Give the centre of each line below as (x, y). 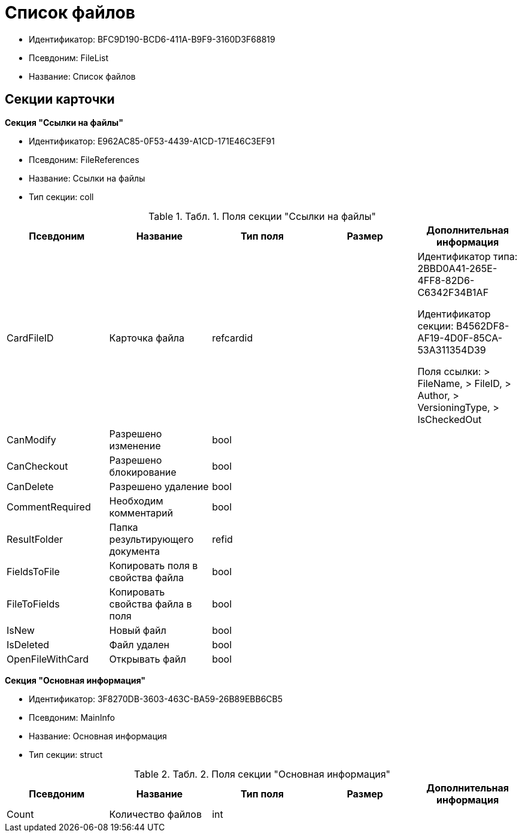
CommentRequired (49, 507)
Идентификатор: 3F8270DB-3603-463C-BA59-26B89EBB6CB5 (156, 699)
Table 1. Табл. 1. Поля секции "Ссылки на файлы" (262, 216)
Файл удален (139, 644)
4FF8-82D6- (446, 280)
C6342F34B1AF (453, 292)
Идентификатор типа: (468, 256)
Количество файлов (155, 814)
